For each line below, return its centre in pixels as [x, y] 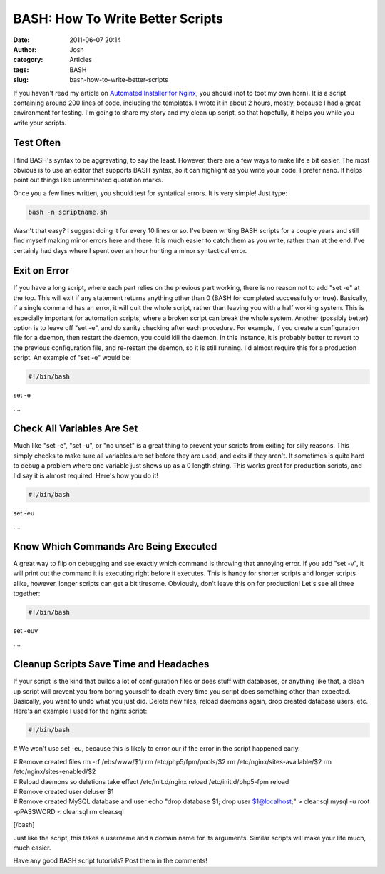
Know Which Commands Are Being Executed [115, 546]
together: [27, 593]
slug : [21, 80]
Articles [81, 60]
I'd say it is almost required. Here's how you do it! [86, 475]
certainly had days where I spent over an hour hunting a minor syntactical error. [130, 250]
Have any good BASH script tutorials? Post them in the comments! [111, 861]
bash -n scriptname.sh [68, 212]
